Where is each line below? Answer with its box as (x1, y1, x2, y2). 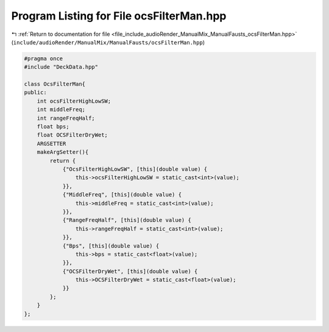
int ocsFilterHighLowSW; (37, 97, 111, 105)
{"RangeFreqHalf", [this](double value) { (62, 216, 191, 224)
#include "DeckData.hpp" (24, 64, 99, 71)
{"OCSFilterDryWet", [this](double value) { (62, 268, 198, 275)
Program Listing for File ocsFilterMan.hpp (11, 9, 227, 22)
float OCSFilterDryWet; (37, 131, 108, 139)
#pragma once (24, 55, 63, 62)
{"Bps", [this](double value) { (62, 242, 160, 249)
